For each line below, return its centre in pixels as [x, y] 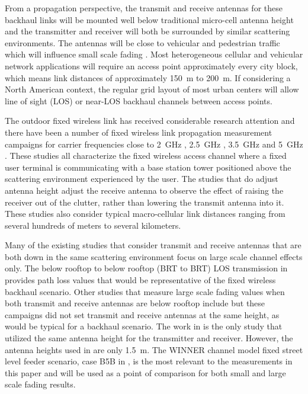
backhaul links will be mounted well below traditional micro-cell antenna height [149, 19]
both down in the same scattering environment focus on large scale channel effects [154, 256]
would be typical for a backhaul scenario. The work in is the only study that [144, 326]
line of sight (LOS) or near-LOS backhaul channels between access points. [139, 100]
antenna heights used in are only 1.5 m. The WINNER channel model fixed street [154, 349]
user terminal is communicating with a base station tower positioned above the [148, 167]
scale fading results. [40, 384]
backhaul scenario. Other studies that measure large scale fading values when [145, 291]
